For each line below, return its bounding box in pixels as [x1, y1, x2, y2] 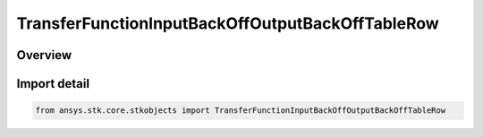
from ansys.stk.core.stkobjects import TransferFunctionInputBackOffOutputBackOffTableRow [35, 106, 446, 116]
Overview [16, 47, 72, 63]
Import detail [16, 76, 89, 91]
